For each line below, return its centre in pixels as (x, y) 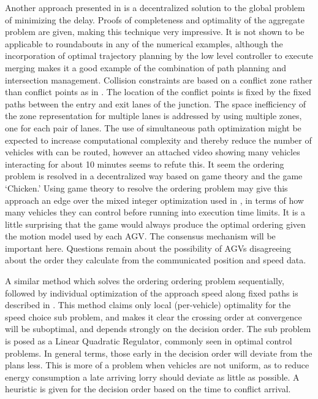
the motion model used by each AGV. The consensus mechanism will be (140, 236)
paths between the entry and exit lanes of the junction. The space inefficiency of (156, 103)
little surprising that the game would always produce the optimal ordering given (155, 224)
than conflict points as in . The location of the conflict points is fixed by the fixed (158, 92)
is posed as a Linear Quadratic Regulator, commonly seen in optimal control (149, 341)
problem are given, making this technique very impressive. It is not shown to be (155, 32)
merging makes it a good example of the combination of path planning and (146, 67)
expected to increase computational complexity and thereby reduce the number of (158, 140)
